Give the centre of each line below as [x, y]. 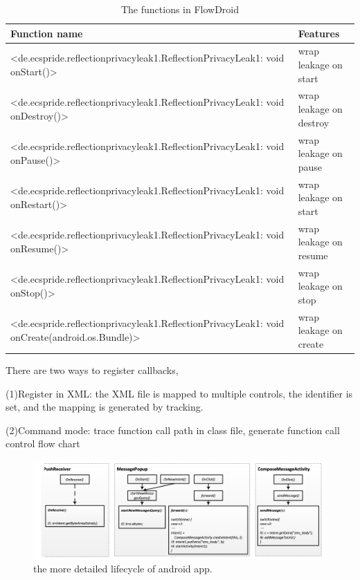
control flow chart [43, 443]
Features [319, 33]
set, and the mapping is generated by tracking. [105, 407]
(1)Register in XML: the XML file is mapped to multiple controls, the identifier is [179, 393]
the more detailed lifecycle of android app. [123, 569]
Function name [47, 33]
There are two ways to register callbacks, [92, 369]
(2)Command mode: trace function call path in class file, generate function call [173, 430]
